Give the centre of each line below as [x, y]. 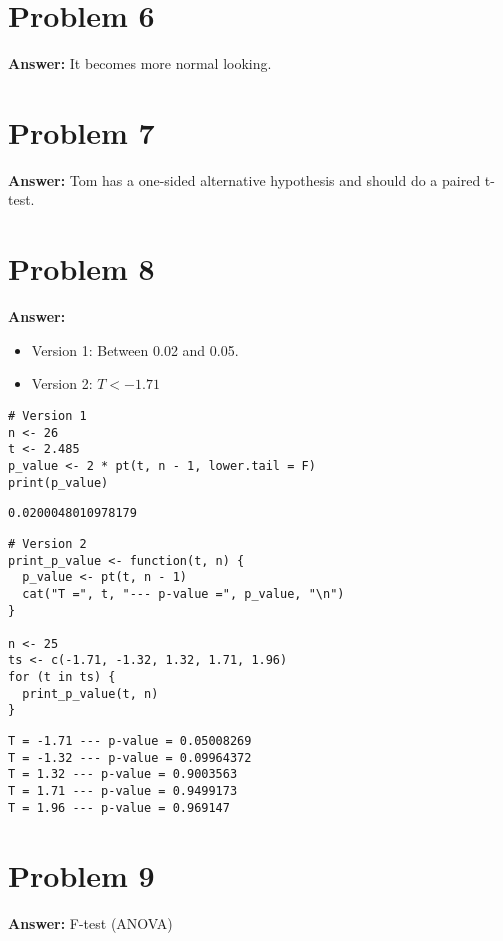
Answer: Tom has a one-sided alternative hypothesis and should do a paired [244, 179]
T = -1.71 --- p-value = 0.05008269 [130, 741]
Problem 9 [81, 874]
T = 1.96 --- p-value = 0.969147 [119, 807]
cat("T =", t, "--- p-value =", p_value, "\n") [183, 593]
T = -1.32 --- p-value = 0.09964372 [130, 757]
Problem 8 [81, 268]
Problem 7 [81, 131]
